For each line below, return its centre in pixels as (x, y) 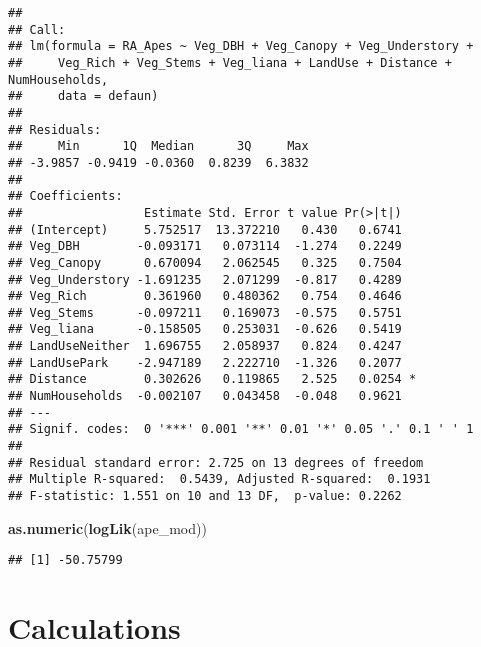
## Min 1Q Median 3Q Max (158, 146)
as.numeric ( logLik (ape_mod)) (107, 527)
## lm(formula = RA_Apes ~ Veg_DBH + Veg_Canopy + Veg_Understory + (241, 46)
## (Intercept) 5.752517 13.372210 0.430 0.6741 (205, 229)
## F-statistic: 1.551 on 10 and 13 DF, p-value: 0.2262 (205, 496)
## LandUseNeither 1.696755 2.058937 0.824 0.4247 (205, 346)
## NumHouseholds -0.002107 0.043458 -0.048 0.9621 (205, 396)
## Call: (37, 29)
